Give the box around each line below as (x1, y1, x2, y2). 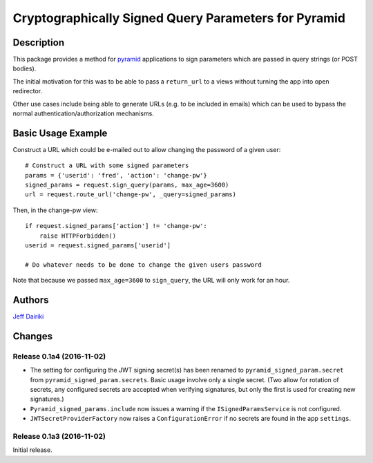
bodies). (12, 64, 37, 73)
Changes (12, 330, 53, 342)
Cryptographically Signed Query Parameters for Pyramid (12, 10, 345, 26)
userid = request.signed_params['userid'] (25, 242, 171, 249)
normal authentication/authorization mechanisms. (12, 109, 155, 117)
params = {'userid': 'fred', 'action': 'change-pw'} (25, 171, 207, 179)
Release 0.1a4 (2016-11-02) (12, 351, 106, 361)
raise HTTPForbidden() (39, 231, 117, 240)
